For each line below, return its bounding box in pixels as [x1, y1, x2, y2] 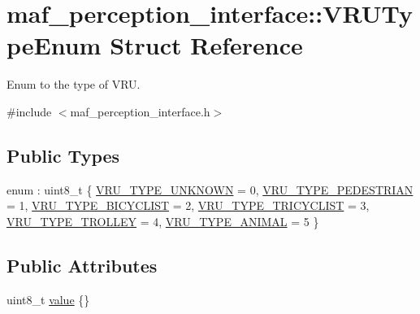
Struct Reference [110, 28, 303, 62]
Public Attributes [6, 252, 158, 277]
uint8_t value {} [6, 290, 90, 307]
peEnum [6, 28, 102, 62]
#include [6, 102, 52, 120]
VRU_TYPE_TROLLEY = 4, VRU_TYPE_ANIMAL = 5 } [6, 212, 319, 229]
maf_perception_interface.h [70, 102, 210, 120]
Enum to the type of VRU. [6, 76, 141, 93]
